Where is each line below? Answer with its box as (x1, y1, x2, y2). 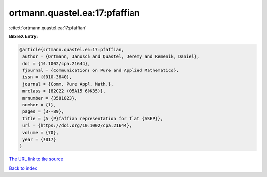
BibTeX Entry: (9, 34, 38, 39)
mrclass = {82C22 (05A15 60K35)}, (22, 88, 106, 94)
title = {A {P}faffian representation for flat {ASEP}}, (22, 116, 163, 121)
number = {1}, (22, 102, 56, 108)
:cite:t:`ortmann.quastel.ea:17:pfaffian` (9, 25, 87, 31)
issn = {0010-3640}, (22, 74, 72, 80)
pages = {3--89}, (22, 109, 64, 114)
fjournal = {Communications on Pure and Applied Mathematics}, (22, 68, 179, 73)
